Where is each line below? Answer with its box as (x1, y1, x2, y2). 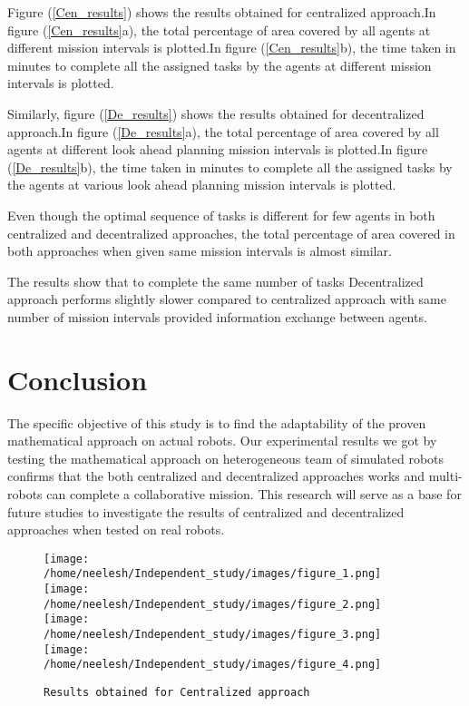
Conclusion (7, 360, 148, 397)
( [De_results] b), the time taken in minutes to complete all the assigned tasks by (7, 157, 453, 176)
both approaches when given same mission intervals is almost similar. (7, 241, 392, 260)
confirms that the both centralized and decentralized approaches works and (7, 466, 425, 485)
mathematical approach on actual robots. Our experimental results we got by (7, 431, 437, 450)
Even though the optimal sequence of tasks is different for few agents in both (7, 205, 435, 224)
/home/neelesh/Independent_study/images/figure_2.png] (44, 597, 382, 611)
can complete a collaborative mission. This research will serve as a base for (46, 485, 462, 503)
